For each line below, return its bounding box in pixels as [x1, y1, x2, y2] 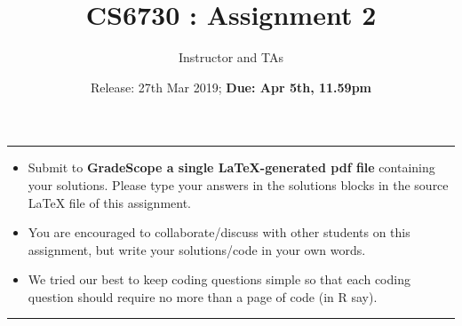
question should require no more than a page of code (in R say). [28, 287, 378, 306]
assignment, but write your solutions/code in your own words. [28, 240, 366, 258]
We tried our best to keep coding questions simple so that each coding [28, 270, 410, 289]
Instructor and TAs [178, 48, 284, 67]
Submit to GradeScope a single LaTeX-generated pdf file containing [28, 158, 435, 177]
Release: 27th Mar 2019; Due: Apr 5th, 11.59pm [90, 77, 372, 96]
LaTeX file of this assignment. [28, 193, 191, 211]
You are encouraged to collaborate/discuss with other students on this [28, 223, 410, 242]
